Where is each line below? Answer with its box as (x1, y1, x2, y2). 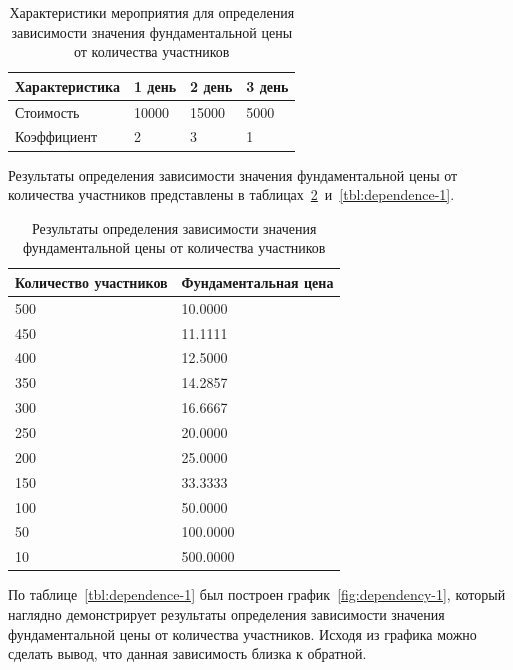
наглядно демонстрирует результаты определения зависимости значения (8, 603, 445, 624)
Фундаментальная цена (181, 271, 334, 292)
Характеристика (15, 75, 120, 96)
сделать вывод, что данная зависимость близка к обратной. (8, 643, 367, 664)
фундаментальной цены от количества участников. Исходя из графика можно (8, 623, 477, 644)
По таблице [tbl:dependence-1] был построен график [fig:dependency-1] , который (8, 584, 506, 605)
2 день (190, 75, 233, 96)
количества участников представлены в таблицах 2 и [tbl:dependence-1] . (8, 184, 455, 205)
